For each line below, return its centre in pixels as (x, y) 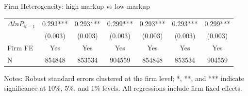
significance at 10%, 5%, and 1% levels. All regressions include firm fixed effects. (123, 88)
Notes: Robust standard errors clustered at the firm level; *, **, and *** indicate (124, 78)
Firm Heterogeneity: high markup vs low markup (77, 6)
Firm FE (20, 48)
